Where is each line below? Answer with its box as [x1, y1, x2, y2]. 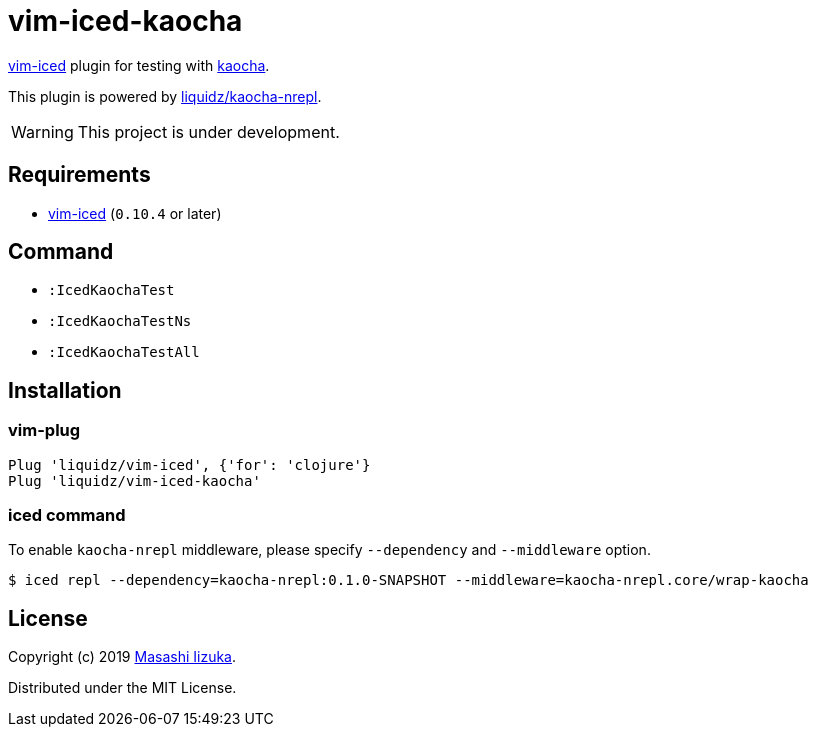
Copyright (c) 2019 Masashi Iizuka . [8, 648, 237, 666]
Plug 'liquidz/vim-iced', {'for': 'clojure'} [8, 456, 371, 473]
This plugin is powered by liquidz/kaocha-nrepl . [8, 87, 322, 105]
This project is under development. [77, 121, 340, 142]
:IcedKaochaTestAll [48, 344, 200, 361]
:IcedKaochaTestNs [48, 313, 192, 330]
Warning [11, 121, 74, 142]
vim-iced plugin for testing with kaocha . [8, 56, 270, 74]
